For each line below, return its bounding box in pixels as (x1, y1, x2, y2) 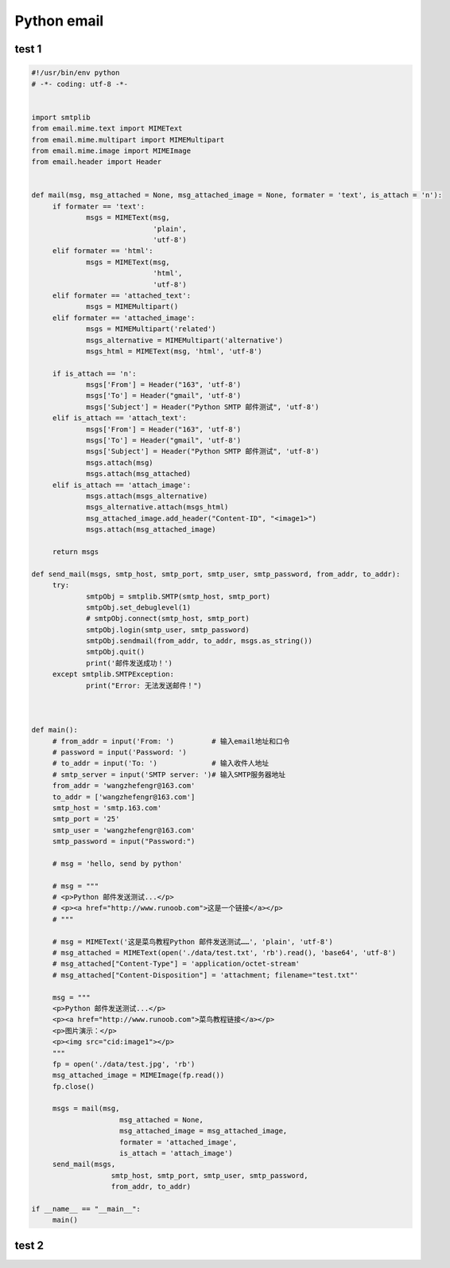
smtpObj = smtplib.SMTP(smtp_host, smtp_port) (86, 591, 271, 601)
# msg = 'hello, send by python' (52, 859, 183, 868)
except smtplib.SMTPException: (52, 669, 175, 679)
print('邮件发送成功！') (86, 658, 173, 668)
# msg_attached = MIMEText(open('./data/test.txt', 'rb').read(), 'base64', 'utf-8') (52, 948, 397, 958)
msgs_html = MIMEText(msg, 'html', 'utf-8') (86, 346, 262, 356)
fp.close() (52, 1082, 95, 1090)
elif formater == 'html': (52, 247, 154, 256)
